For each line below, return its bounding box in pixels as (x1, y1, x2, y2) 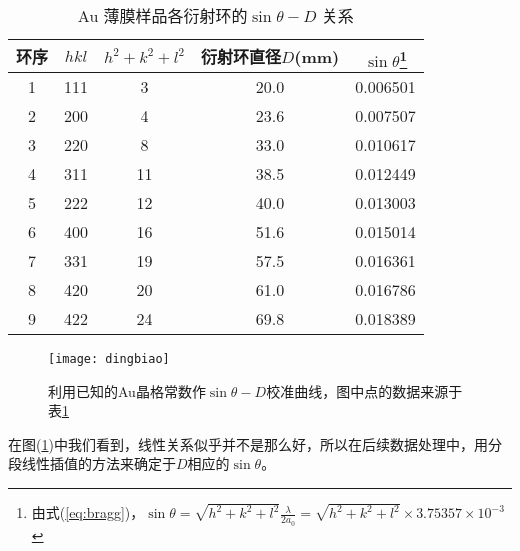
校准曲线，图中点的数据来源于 (266, 380, 463, 401)
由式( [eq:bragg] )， (31, 502, 145, 523)
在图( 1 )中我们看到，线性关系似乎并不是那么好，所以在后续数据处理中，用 (8, 433, 488, 454)
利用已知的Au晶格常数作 (48, 380, 206, 401)
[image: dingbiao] (48, 352, 170, 366)
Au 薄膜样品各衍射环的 (77, 4, 248, 27)
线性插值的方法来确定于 (21, 453, 176, 474)
